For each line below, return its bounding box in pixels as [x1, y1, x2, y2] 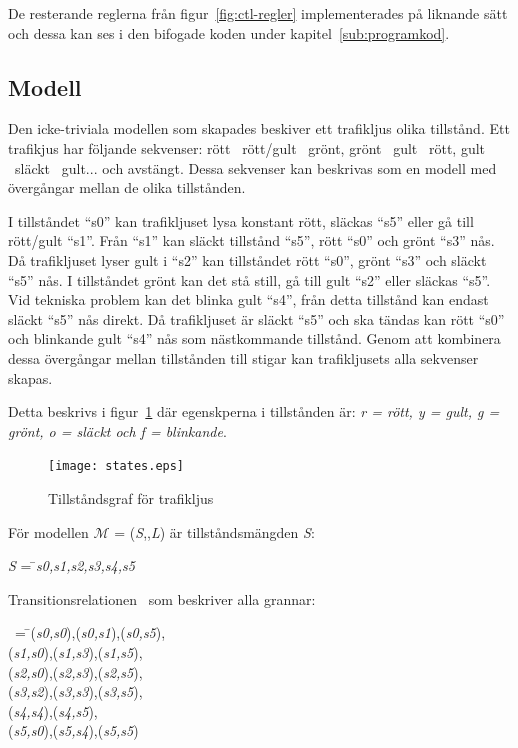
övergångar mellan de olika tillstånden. [8, 177, 246, 198]
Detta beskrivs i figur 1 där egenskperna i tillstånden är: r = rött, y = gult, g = [8, 401, 500, 422]
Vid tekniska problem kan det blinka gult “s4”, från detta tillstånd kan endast [8, 289, 489, 310]
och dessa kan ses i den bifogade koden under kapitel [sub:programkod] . [8, 22, 450, 43]
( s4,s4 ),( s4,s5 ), [8, 700, 98, 721]
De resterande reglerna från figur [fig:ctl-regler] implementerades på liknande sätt [8, 3, 508, 23]
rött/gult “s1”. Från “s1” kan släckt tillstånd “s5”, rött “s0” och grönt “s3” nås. [8, 230, 495, 251]
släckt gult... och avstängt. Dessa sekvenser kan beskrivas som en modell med [14, 157, 497, 178]
